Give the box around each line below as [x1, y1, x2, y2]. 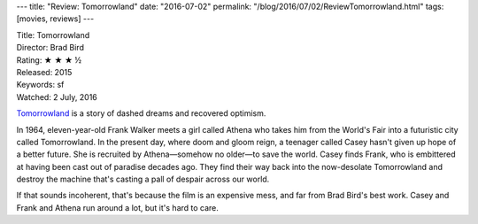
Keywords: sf [16, 80, 65, 90]
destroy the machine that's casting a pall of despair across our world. [16, 174, 270, 185]
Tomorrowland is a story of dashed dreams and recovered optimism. [16, 108, 266, 119]
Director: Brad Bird [16, 42, 84, 53]
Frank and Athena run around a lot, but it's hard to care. [16, 202, 219, 212]
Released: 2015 [16, 66, 73, 77]
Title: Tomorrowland [16, 29, 90, 40]
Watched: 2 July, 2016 [16, 91, 97, 102]
